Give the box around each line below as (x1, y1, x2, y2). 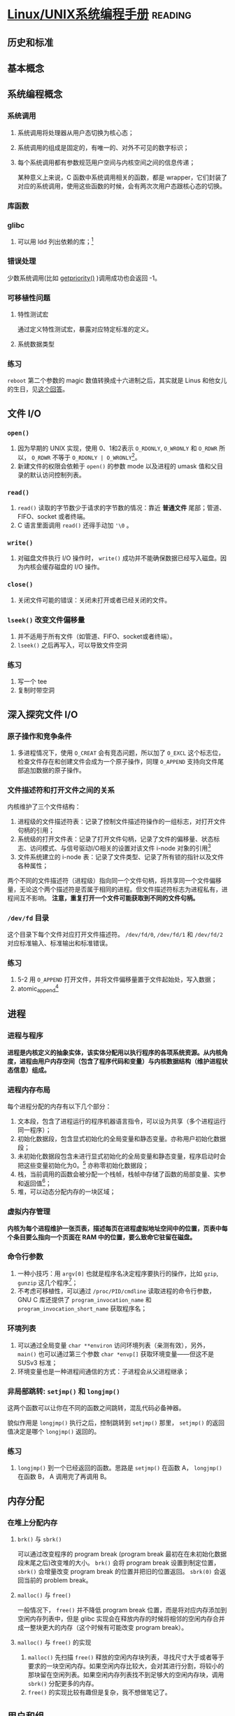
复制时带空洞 (17, 686, 55, 695)
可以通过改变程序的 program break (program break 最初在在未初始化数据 (17, 1550, 227, 1558)
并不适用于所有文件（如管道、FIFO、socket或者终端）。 (17, 632, 176, 641)
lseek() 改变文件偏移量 (7, 615, 85, 625)
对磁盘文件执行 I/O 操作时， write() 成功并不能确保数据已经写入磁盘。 (17, 554, 221, 562)
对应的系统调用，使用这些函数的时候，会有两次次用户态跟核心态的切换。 (17, 181, 226, 190)
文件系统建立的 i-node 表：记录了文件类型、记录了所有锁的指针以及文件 (17, 852, 224, 861)
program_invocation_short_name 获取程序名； (17, 1304, 148, 1313)
